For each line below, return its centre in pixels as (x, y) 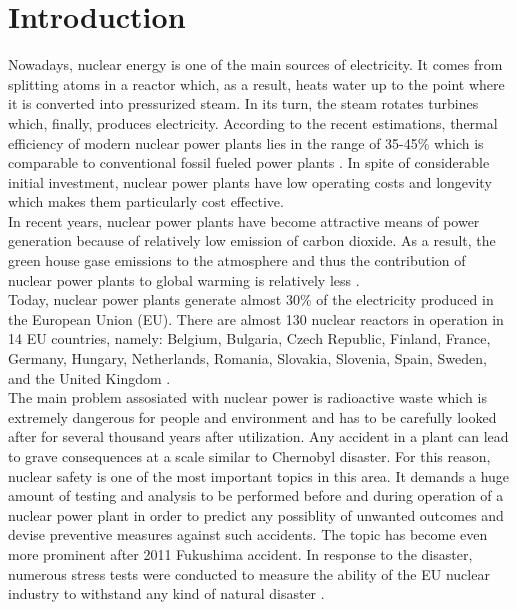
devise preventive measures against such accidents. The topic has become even (248, 534)
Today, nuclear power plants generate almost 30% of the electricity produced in (251, 299)
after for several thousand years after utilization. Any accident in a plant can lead (258, 436)
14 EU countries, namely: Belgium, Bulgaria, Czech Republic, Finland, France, (249, 338)
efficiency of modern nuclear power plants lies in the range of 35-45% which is (246, 142)
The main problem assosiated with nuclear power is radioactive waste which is (247, 397)
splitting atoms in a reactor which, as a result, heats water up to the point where (256, 83)
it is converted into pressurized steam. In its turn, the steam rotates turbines (243, 103)
